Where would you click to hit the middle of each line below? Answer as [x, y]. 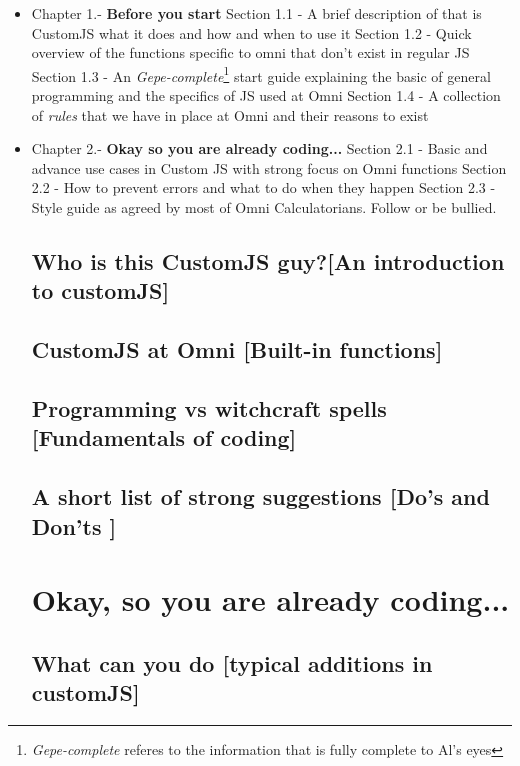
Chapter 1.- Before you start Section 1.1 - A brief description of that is [256, 13]
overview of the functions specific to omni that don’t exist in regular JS [250, 52]
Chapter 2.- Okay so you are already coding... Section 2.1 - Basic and [259, 148]
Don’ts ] [74, 525]
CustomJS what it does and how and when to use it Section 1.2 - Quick [251, 32]
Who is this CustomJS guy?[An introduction [268, 260]
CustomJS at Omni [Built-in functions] [237, 349]
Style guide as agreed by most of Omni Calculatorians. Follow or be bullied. [264, 207]
